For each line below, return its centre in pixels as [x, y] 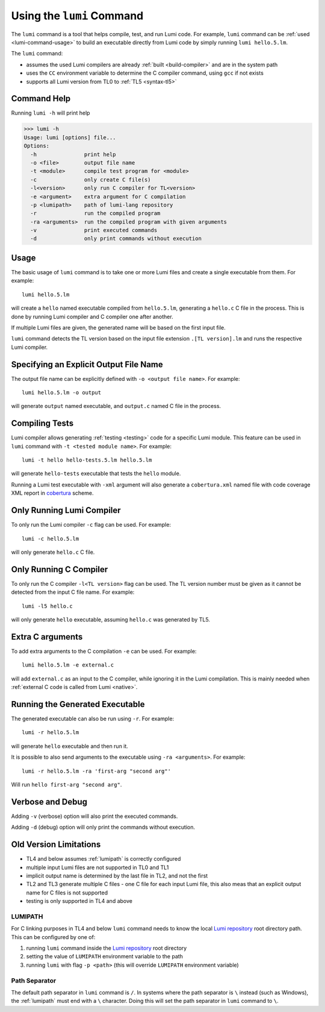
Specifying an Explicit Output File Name [87, 364]
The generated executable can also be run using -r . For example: [93, 718]
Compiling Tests [42, 423]
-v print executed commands [94, 230]
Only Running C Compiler [60, 569]
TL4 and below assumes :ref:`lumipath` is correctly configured [104, 859]
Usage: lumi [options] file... [70, 137]
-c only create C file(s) [91, 180]
